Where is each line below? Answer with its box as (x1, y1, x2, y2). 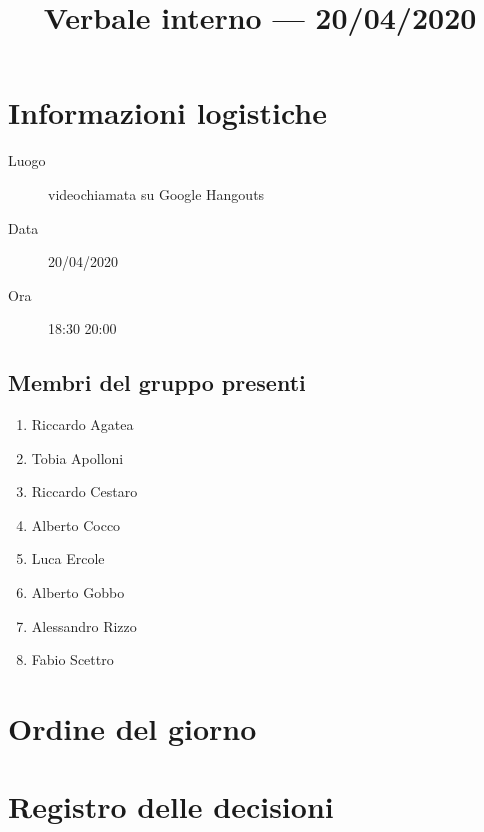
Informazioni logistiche (8, 92, 327, 133)
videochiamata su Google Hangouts (48, 183, 265, 204)
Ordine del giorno (8, 708, 257, 749)
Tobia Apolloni (31, 447, 124, 468)
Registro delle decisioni (8, 786, 334, 827)
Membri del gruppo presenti (8, 367, 306, 398)
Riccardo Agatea (31, 414, 134, 435)
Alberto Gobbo (31, 582, 125, 603)
